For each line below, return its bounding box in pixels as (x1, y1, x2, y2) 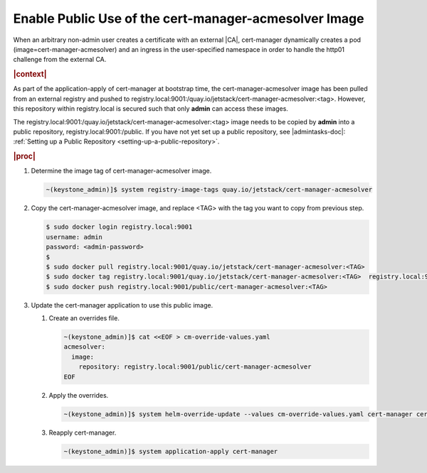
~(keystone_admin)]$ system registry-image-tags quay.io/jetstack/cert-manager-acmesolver (46, 185, 373, 194)
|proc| (13, 151, 36, 161)
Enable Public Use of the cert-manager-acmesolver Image (13, 11, 364, 26)
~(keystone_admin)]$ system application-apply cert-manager (63, 447, 278, 455)
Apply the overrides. (48, 391, 109, 399)
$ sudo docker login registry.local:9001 (46, 223, 193, 231)
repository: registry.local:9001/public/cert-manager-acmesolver (78, 363, 312, 371)
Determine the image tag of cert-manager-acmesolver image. (31, 167, 212, 175)
